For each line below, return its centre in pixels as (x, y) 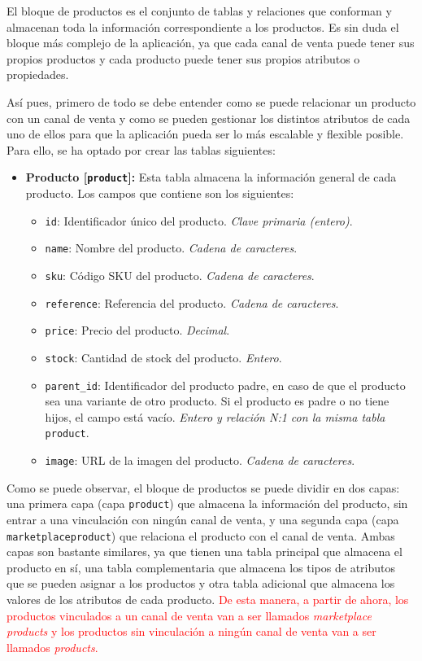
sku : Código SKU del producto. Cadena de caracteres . (180, 275)
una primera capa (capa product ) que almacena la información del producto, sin (207, 503)
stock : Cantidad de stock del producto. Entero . (163, 357)
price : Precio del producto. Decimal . (137, 330)
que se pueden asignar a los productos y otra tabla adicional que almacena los (201, 583)
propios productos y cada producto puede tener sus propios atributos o (183, 58)
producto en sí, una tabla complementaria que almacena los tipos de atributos (201, 567)
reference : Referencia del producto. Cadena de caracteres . (192, 302)
